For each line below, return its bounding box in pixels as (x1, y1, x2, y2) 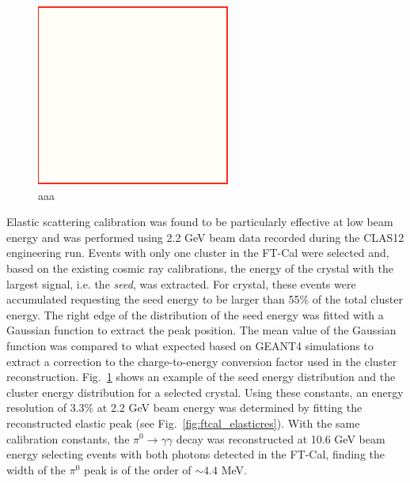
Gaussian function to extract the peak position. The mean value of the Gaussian (6, 322, 397, 338)
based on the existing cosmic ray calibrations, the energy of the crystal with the (6, 259, 393, 276)
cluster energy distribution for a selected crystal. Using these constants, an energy (6, 383, 404, 400)
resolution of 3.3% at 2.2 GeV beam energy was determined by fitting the (6, 399, 363, 416)
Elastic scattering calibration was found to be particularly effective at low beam (6, 213, 393, 230)
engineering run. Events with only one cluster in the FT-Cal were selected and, (6, 244, 389, 261)
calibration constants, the (6, 430, 130, 447)
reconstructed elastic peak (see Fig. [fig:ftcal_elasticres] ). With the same (6, 414, 360, 431)
